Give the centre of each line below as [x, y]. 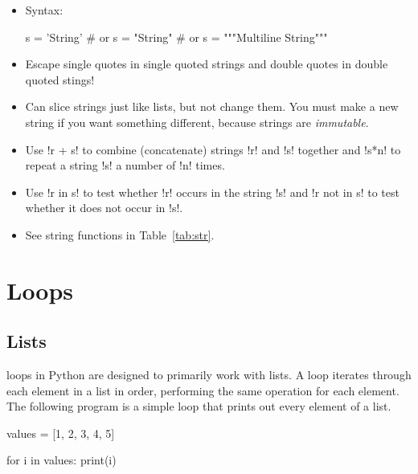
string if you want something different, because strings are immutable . [197, 122]
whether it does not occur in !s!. [104, 208]
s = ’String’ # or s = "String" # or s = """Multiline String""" [176, 37]
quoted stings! [60, 79]
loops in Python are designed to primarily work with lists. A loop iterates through [209, 375]
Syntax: [44, 10]
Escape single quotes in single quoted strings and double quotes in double [207, 64]
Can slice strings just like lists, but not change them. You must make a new [212, 106]
